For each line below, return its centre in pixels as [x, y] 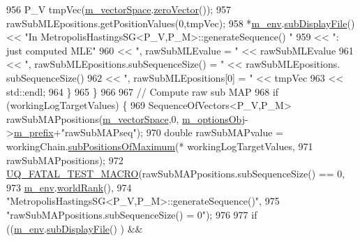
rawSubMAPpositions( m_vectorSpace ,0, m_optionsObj [126, 118]
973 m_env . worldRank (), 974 [69, 187]
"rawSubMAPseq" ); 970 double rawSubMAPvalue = [172, 132]
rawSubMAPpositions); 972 [65, 160]
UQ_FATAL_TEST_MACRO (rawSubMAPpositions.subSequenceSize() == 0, [176, 174]
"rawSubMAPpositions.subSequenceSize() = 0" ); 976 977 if [132, 214]
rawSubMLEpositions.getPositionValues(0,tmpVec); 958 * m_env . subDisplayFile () [181, 23]
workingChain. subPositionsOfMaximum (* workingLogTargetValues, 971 [160, 146]
